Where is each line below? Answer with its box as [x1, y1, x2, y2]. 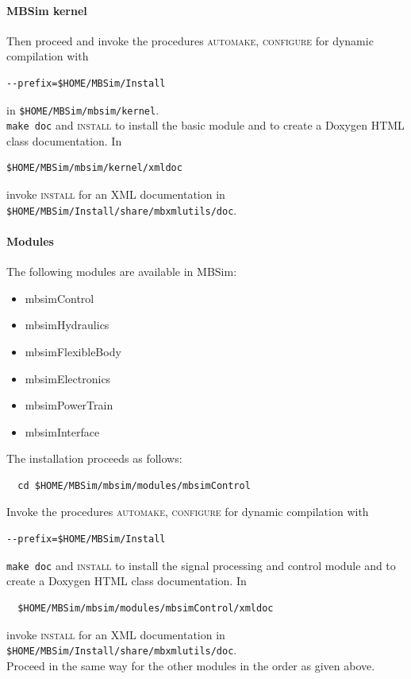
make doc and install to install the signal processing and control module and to [6, 557, 396, 573]
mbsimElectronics [25, 370, 111, 386]
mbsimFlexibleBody [25, 343, 121, 359]
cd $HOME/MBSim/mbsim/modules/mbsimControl [17, 479, 251, 491]
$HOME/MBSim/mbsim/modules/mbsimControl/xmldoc [17, 602, 274, 614]
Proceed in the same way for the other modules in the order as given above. [6, 657, 375, 673]
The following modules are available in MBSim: [6, 263, 237, 280]
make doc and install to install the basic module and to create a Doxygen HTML [6, 117, 405, 134]
